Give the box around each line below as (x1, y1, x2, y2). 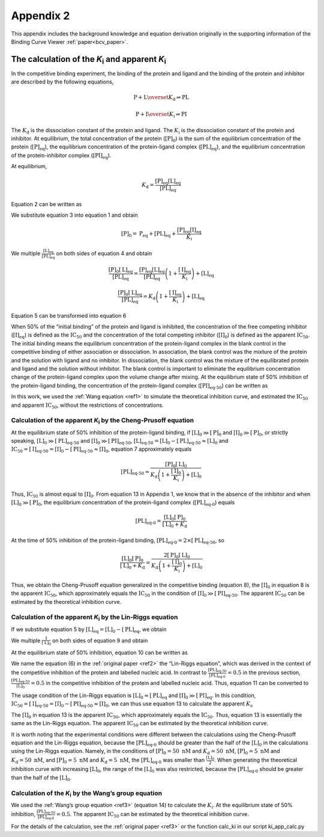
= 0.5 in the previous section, (227, 669, 301, 676)
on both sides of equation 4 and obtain (56, 250, 152, 257)
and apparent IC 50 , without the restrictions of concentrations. (11, 401, 164, 410)
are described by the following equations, (11, 78, 114, 85)
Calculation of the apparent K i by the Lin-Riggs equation (11, 613, 178, 622)
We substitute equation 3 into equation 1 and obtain (11, 211, 138, 219)
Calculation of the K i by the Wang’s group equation (11, 789, 162, 799)
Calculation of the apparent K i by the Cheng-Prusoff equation (11, 416, 194, 426)
